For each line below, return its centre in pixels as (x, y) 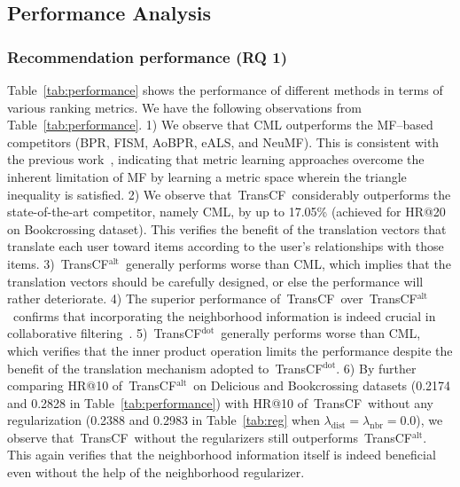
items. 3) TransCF (58, 263)
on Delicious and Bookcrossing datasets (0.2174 (322, 385)
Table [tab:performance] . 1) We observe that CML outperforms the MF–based (220, 125)
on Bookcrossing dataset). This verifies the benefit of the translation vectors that (227, 228)
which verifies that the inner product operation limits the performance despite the (230, 350)
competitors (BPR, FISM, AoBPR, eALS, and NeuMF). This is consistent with (223, 141)
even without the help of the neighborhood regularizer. (156, 472)
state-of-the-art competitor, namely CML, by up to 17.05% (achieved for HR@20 (226, 212)
